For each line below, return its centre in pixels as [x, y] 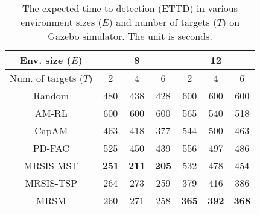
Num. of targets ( [46, 78]
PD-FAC [51, 148]
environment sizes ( [61, 22]
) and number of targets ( [163, 22]
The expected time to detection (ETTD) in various [130, 8]
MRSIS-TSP [51, 183]
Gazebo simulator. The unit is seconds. [130, 36]
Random [51, 95]
